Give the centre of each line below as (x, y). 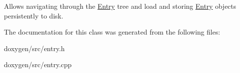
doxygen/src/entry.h (34, 48)
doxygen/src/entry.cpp (38, 64)
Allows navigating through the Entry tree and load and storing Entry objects (120, 6)
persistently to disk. (34, 15)
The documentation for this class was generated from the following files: (112, 32)
